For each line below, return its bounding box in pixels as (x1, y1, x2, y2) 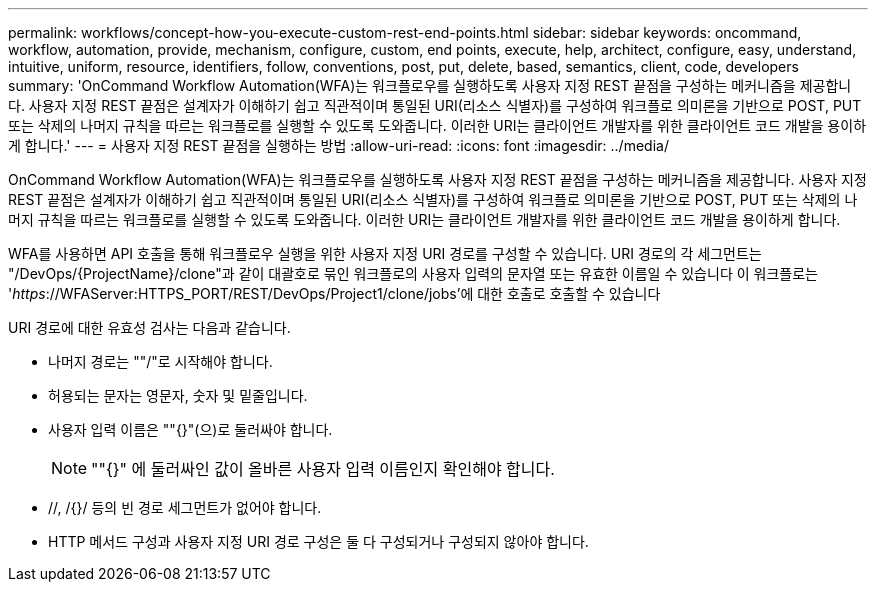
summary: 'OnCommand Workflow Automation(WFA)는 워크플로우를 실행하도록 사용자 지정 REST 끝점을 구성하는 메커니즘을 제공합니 (8, 77, 852, 94)
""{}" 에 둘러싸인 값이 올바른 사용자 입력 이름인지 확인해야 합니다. (91, 459, 555, 479)
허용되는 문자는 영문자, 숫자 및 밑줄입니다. (48, 387, 308, 404)
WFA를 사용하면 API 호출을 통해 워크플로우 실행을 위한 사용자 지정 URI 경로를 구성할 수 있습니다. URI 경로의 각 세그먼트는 (8, 245, 762, 262)
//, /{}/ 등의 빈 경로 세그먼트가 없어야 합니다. (48, 499, 322, 516)
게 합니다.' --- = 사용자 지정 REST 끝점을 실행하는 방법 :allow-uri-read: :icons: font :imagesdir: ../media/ (8, 137, 669, 154)
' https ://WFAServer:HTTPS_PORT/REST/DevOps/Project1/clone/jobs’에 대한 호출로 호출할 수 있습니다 (8, 285, 661, 302)
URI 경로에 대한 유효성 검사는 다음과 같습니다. (8, 319, 291, 336)
